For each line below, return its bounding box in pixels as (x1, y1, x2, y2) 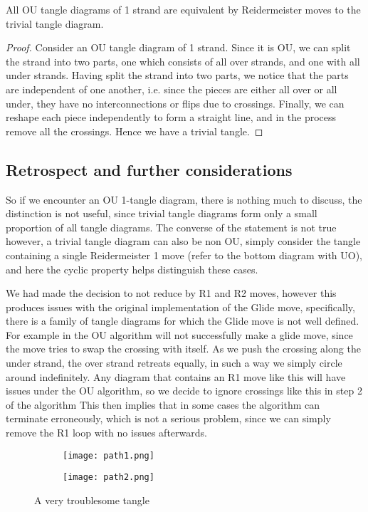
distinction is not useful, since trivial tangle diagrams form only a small (6, 206, 317, 221)
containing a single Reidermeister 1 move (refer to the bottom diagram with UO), (6, 247, 363, 262)
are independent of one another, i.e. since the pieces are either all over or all (6, 81, 337, 96)
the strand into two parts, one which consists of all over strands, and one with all (6, 53, 360, 68)
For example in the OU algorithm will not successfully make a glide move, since (6, 327, 353, 342)
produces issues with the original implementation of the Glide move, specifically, (6, 299, 355, 314)
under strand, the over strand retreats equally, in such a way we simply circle (6, 355, 342, 370)
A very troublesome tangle (34, 492, 149, 507)
